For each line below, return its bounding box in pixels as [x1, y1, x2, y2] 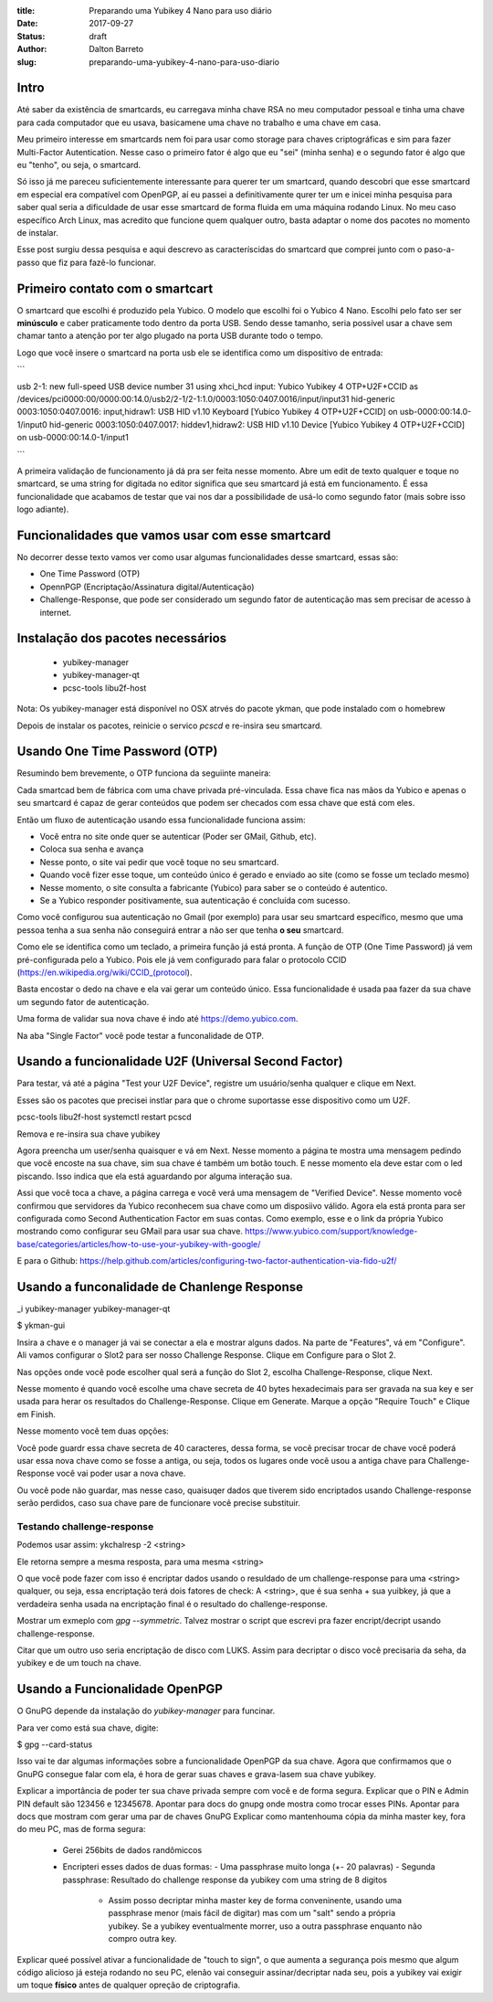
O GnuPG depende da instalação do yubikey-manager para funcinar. [16, 1705, 276, 1717]
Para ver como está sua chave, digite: [16, 1722, 159, 1733]
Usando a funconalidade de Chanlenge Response [16, 1279, 304, 1295]
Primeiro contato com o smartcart [16, 281, 214, 296]
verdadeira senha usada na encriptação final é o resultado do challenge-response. [16, 1598, 329, 1609]
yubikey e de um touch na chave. [16, 1658, 142, 1668]
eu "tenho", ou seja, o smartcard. [16, 160, 142, 171]
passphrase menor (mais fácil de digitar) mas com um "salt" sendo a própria [108, 1908, 396, 1919]
